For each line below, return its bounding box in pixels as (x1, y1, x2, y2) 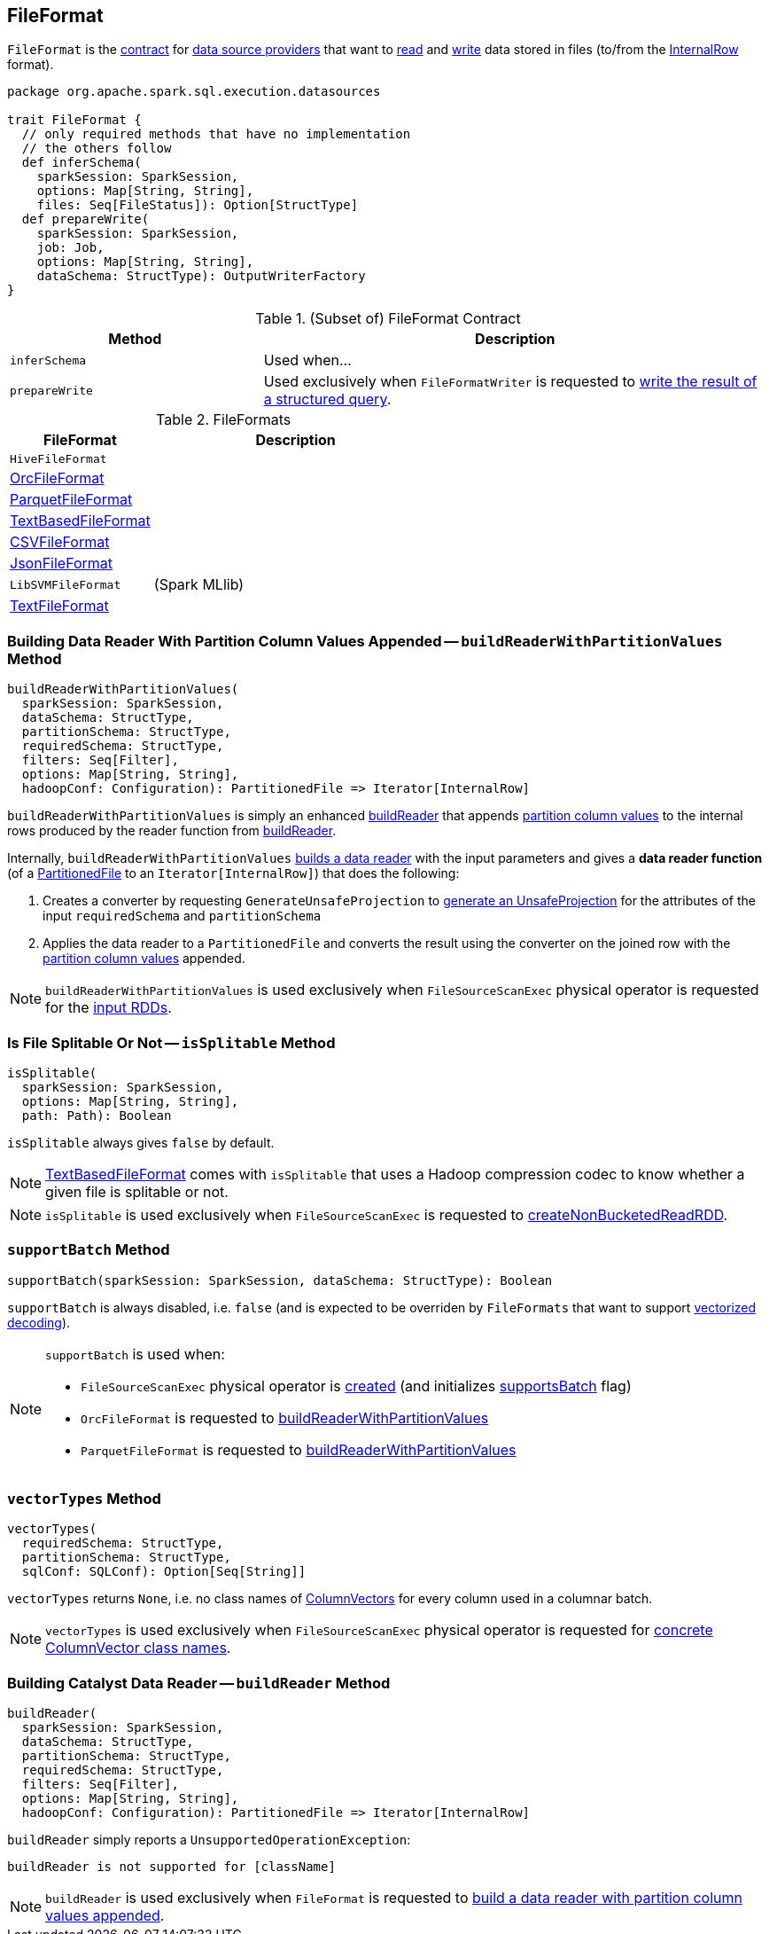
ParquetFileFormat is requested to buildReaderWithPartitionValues (81, 1440, 517, 1459)
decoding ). (7, 1314, 71, 1330)
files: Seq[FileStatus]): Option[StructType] (36, 198, 359, 213)
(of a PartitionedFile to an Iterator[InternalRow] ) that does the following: (7, 865, 460, 881)
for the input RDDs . (45, 998, 172, 1017)
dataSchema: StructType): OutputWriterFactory (36, 269, 366, 284)
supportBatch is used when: (45, 1344, 225, 1363)
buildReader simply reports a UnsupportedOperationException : (7, 1832, 411, 1848)
